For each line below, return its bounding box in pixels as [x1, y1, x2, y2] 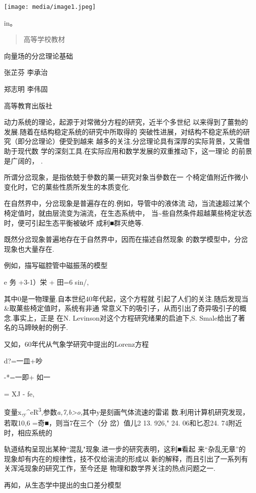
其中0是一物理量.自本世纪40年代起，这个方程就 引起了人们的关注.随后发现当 [4, 293, 249, 303]
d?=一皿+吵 [4, 355, 43, 365]
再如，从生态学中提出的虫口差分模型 [4, 480, 121, 490]
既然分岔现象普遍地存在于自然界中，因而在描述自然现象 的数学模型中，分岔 [4, 234, 248, 244]
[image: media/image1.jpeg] [4, 3, 96, 10]
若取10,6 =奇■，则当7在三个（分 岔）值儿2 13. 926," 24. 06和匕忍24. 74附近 [4, 418, 242, 428]
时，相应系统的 [4, 427, 52, 437]
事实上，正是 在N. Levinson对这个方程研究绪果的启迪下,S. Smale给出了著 [12, 312, 245, 323]
